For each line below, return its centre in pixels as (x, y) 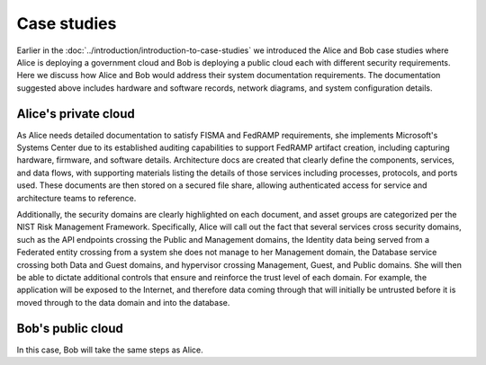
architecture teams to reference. (76, 198)
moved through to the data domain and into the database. (123, 302)
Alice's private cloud (76, 114)
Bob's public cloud (70, 328)
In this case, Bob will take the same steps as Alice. (110, 350)
